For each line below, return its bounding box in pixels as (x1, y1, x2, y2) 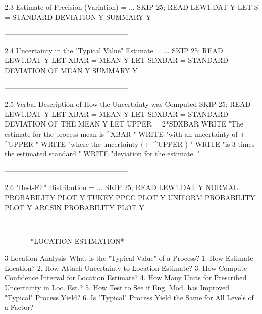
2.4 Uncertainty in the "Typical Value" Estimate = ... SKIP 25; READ (5, 45, 223, 55)
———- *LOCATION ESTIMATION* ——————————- (5, 235, 200, 246)
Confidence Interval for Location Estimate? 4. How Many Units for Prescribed (5, 272, 247, 283)
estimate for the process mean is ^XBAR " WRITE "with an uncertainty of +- (5, 128, 248, 139)
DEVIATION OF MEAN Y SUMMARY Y (5, 65, 138, 75)
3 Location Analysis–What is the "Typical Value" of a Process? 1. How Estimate (5, 253, 253, 263)
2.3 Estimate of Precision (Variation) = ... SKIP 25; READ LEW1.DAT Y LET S (5, 2, 258, 12)
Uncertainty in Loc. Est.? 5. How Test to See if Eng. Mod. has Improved (5, 282, 229, 293)
